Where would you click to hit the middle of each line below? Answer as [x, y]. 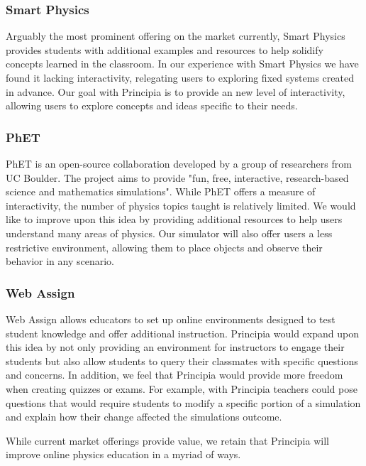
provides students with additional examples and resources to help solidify [165, 49]
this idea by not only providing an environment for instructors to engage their [175, 347]
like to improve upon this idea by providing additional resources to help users [174, 219]
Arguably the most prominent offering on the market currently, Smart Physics [176, 36]
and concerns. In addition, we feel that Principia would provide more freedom [174, 375]
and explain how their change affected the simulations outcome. [144, 417]
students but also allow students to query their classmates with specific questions [182, 361]
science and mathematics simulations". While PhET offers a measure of [161, 191]
